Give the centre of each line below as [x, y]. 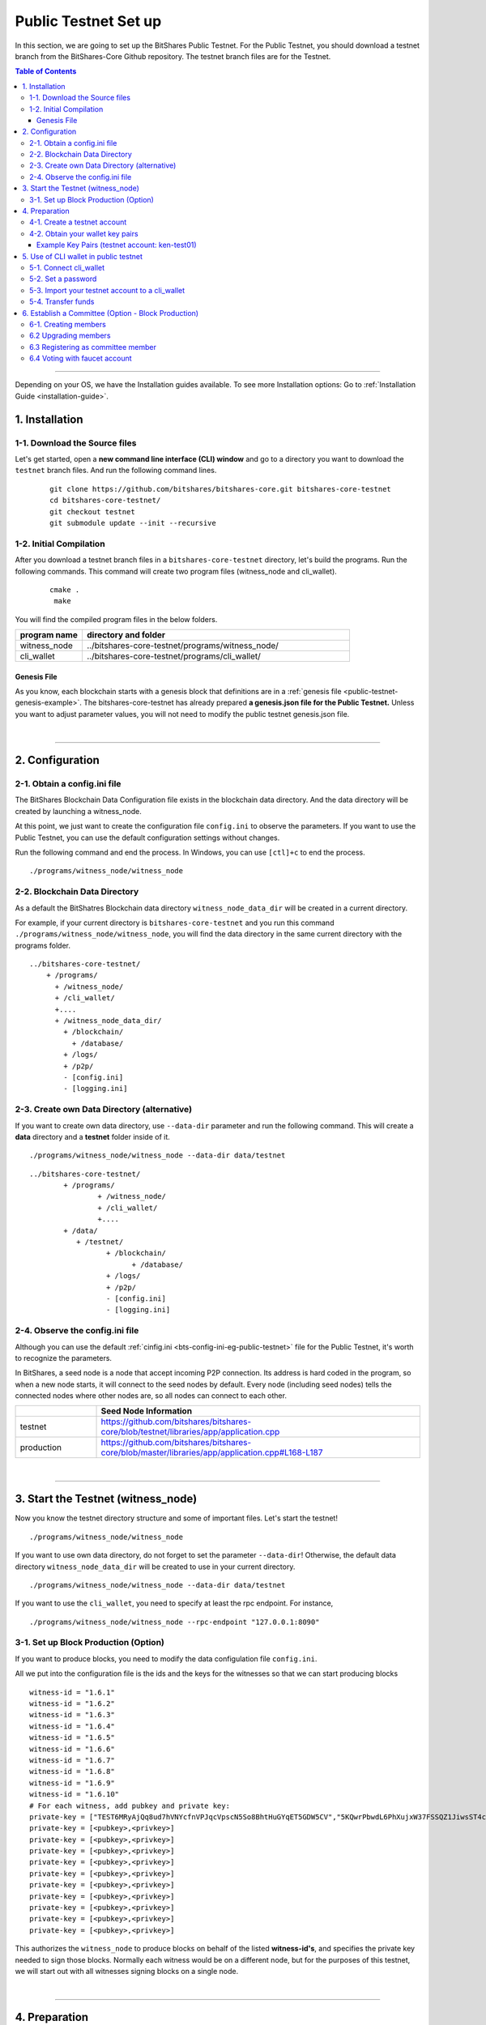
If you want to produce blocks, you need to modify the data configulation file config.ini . [166, 1658]
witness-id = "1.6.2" [72, 1704]
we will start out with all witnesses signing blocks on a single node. [127, 1971]
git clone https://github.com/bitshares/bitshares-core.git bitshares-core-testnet [221, 489]
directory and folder [126, 635]
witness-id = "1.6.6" [72, 1749]
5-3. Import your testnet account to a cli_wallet [107, 290]
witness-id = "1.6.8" [72, 1771]
